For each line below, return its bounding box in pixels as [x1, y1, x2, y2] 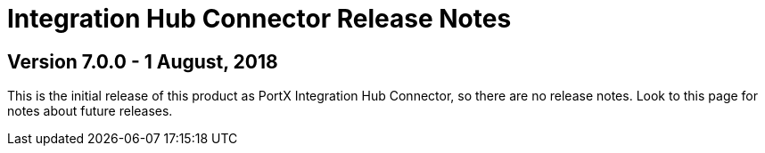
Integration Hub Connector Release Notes [7, 4, 512, 34]
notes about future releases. [7, 103, 173, 119]
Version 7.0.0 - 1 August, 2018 [7, 50, 278, 73]
